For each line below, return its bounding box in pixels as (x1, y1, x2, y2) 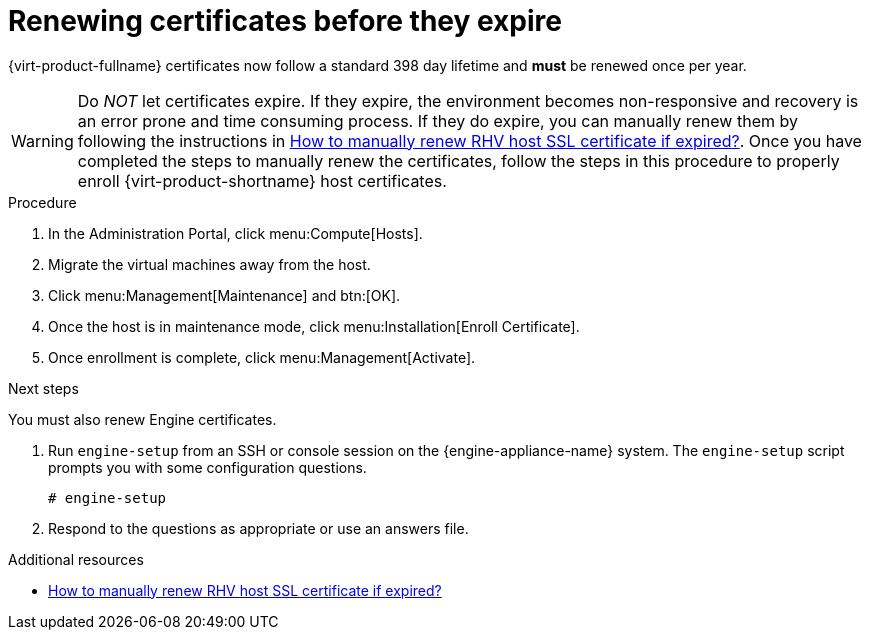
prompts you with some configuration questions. (48, 458, 367, 476)
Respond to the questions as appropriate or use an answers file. (48, 519, 469, 537)
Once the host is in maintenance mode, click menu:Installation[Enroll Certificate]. (48, 317, 580, 335)
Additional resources (8, 550, 144, 568)
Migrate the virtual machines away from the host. (48, 255, 371, 273)
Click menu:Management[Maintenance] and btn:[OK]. (48, 286, 401, 304)
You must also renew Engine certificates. (8, 410, 277, 428)
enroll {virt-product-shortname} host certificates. (77, 170, 447, 191)
